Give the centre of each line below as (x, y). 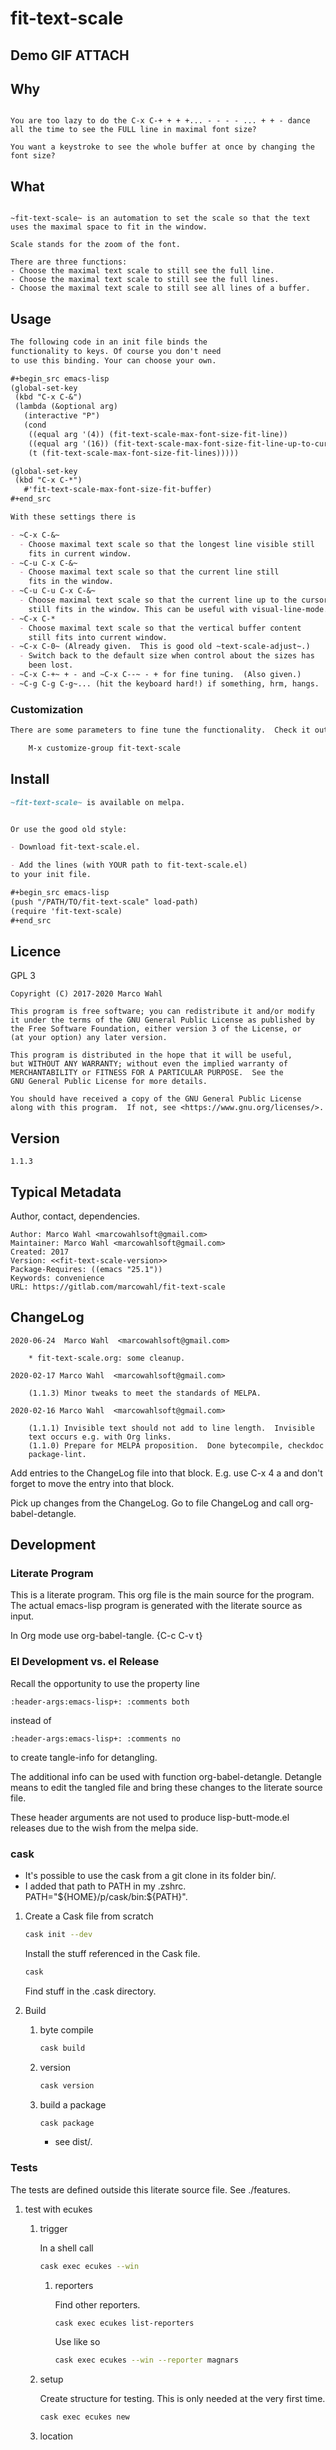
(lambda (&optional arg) (66, 407)
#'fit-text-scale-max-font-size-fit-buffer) (118, 490)
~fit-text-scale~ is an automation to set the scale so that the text (160, 218)
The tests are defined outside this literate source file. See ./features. (150, 2189)
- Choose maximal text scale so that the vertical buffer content (160, 628)
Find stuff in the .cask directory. (90, 1991)
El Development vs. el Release (85, 1662)
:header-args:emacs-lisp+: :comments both (100, 1702)
